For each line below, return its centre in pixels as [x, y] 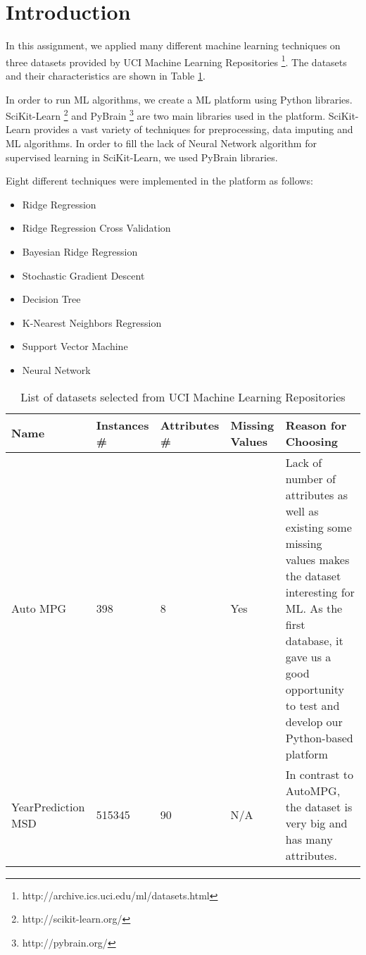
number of [310, 478]
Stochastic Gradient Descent [83, 275]
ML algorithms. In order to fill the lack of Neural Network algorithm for [161, 143]
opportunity [315, 689]
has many [309, 839]
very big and [316, 823]
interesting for [320, 592]
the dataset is [319, 806]
